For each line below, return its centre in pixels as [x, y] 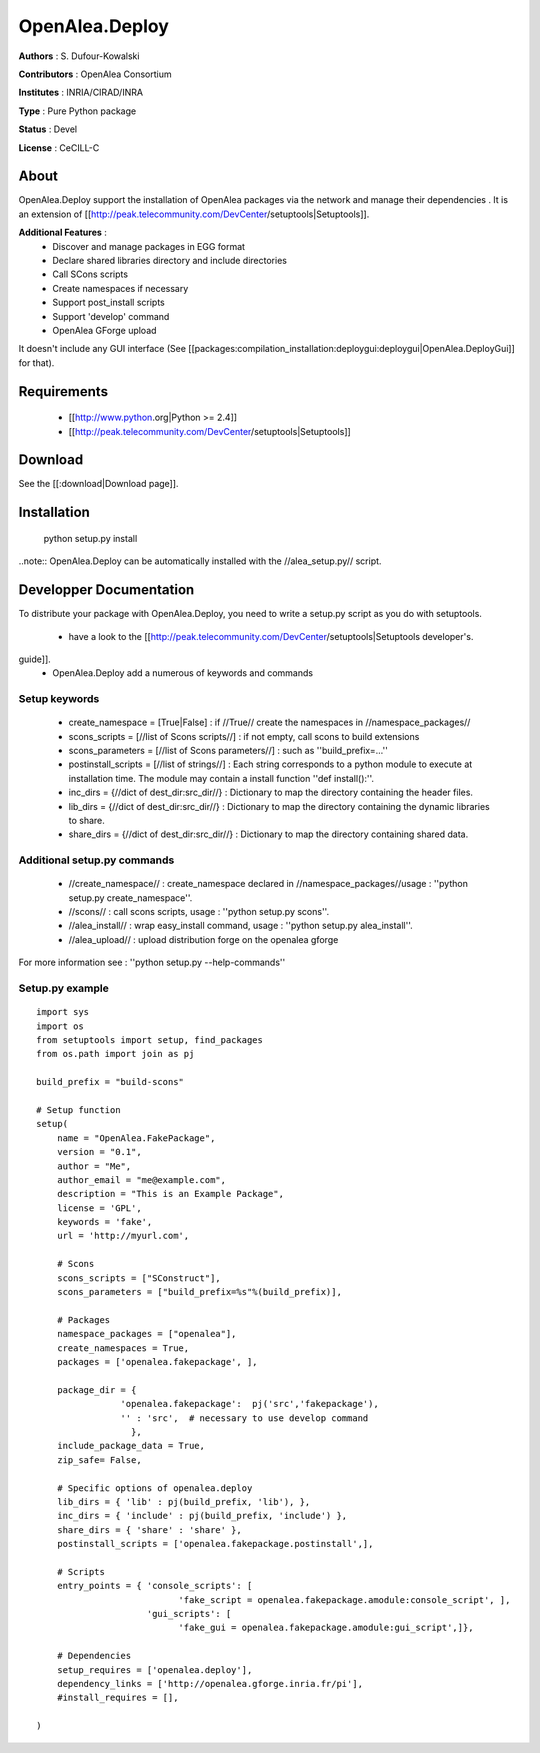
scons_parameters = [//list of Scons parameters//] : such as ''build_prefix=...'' [228, 751]
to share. [86, 820]
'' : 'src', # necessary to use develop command [244, 1418]
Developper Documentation [106, 590]
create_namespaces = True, [123, 1348]
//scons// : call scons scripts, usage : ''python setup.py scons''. [199, 912]
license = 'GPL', [99, 1208]
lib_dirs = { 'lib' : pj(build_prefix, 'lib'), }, [183, 1501]
